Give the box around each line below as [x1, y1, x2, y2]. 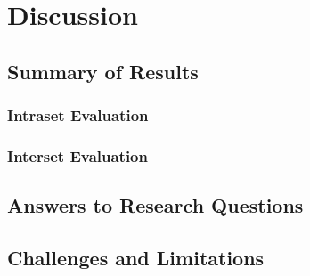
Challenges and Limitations [7, 244, 265, 272]
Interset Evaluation [7, 144, 148, 166]
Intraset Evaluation [7, 104, 149, 126]
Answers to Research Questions [7, 191, 304, 219]
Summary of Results [7, 57, 199, 85]
